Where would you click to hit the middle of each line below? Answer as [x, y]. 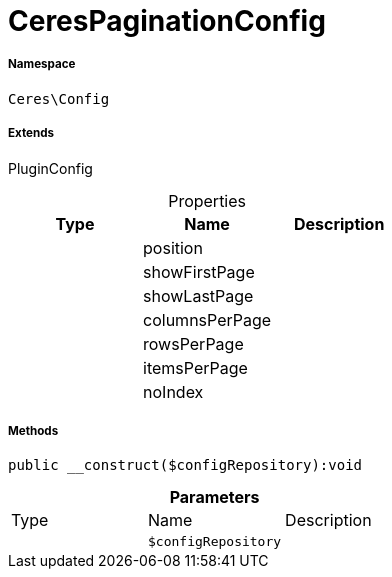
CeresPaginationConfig [167, 21]
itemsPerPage [195, 367]
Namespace [42, 64]
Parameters [214, 497]
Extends [31, 133]
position [173, 247]
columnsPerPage [207, 319]
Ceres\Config [59, 98]
